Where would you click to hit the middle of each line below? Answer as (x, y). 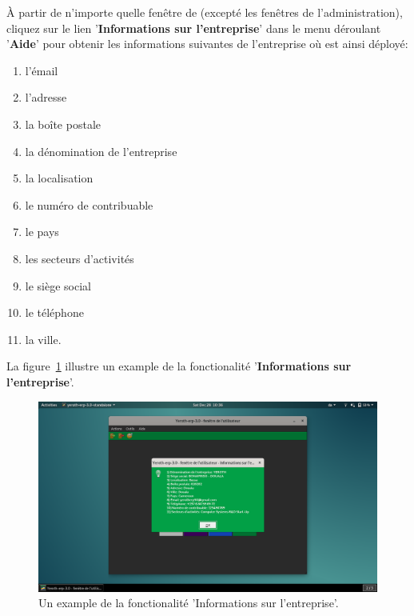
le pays (42, 232)
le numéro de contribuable (89, 204)
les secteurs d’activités (80, 258)
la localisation (59, 178)
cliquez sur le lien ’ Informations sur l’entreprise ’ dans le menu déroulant (194, 28)
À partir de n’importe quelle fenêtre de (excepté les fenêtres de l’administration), (205, 12)
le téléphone (54, 312)
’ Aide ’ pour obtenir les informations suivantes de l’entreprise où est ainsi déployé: (207, 44)
